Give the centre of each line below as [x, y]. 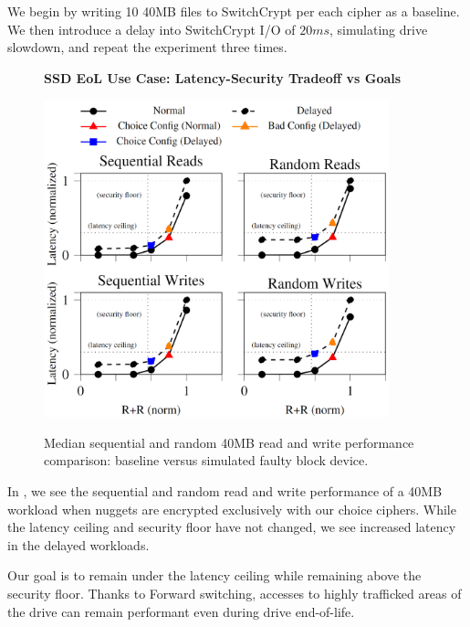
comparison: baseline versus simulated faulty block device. [206, 460]
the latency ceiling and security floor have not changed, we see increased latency [232, 527]
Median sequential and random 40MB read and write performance [229, 442]
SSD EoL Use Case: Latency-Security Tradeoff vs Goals [223, 77]
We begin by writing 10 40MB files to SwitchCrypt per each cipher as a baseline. [234, 11]
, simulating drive [379, 29]
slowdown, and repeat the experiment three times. [147, 47]
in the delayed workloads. [78, 544]
